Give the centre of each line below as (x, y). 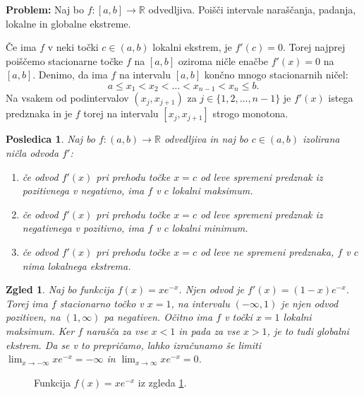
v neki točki (73, 47)
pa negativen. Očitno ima (158, 317)
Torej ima (27, 303)
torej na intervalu (121, 113)
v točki (238, 317)
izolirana (321, 139)
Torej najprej (317, 47)
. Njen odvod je (212, 289)
